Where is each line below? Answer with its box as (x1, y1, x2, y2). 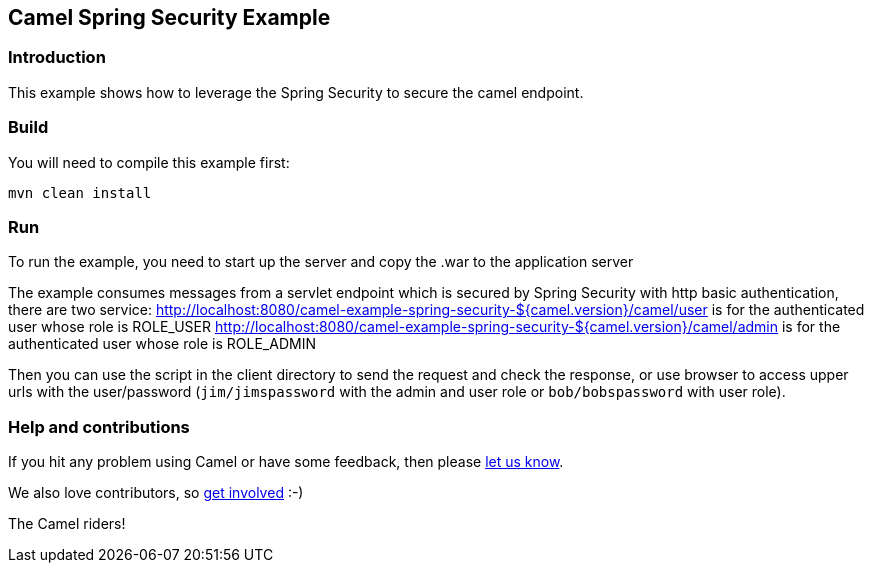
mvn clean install (8, 184, 152, 201)
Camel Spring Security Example (8, 5, 331, 30)
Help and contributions (8, 416, 190, 437)
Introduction (8, 47, 106, 68)
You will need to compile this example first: (8, 153, 290, 171)
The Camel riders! (8, 515, 126, 533)
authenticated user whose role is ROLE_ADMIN (8, 335, 316, 353)
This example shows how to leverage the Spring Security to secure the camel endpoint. (8, 83, 584, 101)
